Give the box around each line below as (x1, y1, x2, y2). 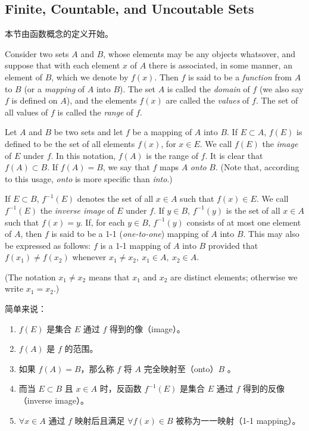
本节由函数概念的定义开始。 (5, 27, 113, 40)
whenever (72, 251, 107, 263)
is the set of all (226, 204, 280, 216)
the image (262, 137, 298, 149)
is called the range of (57, 105, 133, 118)
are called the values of (166, 94, 249, 107)
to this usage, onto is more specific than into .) (5, 172, 173, 185)
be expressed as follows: (5, 239, 91, 251)
